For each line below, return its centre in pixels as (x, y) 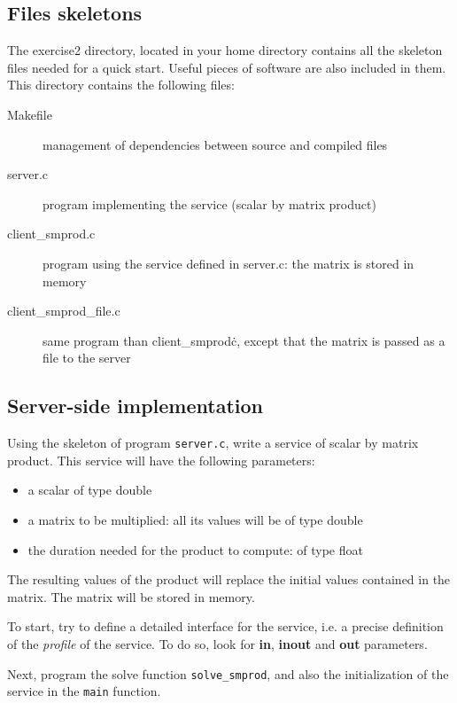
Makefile (30, 114)
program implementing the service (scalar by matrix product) (209, 203)
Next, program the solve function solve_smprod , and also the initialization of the (228, 673)
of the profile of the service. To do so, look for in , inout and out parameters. (217, 643)
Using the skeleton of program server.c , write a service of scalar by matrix (213, 443)
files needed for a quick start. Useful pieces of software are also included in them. (227, 67)
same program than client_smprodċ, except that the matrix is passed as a (244, 340)
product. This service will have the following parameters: (161, 460)
